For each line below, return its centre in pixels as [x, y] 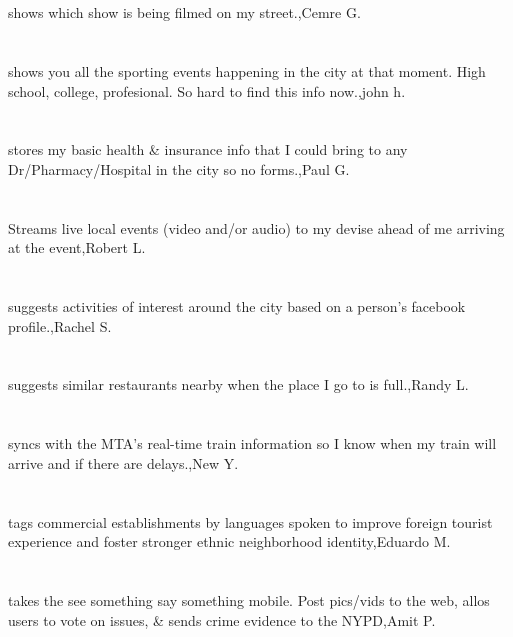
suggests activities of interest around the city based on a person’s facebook [237, 306]
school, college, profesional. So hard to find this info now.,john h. [207, 90]
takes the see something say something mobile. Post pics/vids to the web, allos [249, 600]
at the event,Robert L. [77, 247]
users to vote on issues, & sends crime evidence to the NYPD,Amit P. [222, 619]
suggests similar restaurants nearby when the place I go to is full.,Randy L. [238, 384]
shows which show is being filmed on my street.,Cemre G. [184, 12]
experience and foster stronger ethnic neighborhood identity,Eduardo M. [229, 541]
